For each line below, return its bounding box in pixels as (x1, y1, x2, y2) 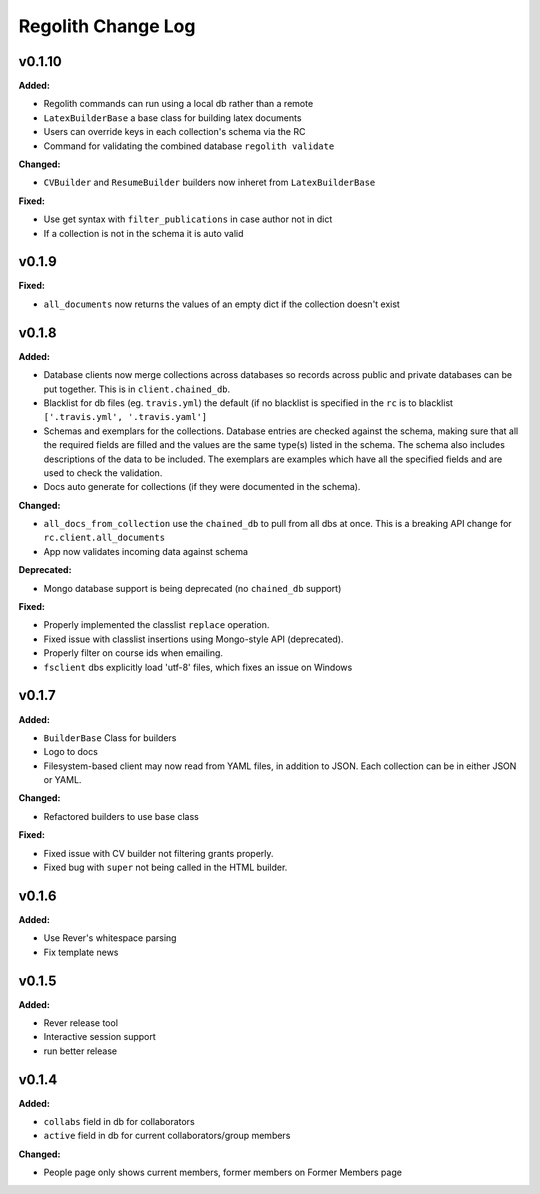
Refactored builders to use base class (43, 810, 199, 822)
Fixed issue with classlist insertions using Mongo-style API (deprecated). (43, 633, 344, 645)
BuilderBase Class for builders (43, 731, 177, 744)
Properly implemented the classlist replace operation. (43, 619, 270, 631)
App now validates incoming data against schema (43, 545, 249, 557)
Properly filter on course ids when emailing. (43, 647, 224, 659)
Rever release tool (43, 1017, 119, 1029)
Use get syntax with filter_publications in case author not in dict (43, 213, 333, 225)
